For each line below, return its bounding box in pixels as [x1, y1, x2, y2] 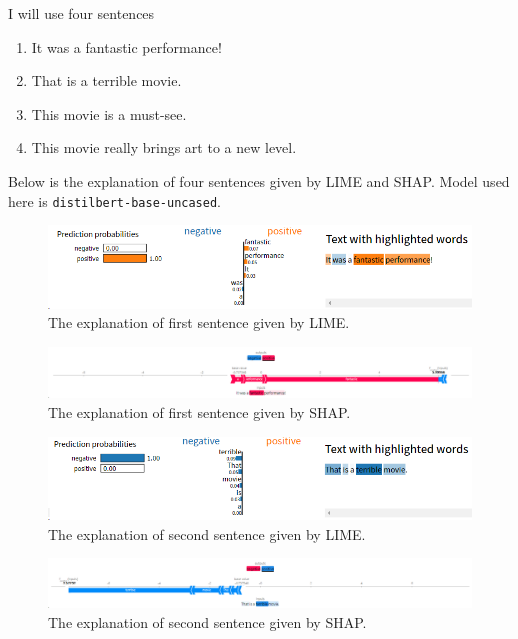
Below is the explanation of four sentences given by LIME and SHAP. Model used [8, 170, 510, 191]
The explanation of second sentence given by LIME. [48, 523, 366, 544]
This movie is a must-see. [31, 103, 187, 124]
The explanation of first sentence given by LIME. [48, 312, 350, 333]
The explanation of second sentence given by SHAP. [48, 611, 367, 632]
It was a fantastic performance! [31, 36, 222, 57]
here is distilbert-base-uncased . [8, 190, 221, 211]
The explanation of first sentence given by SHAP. [48, 402, 351, 422]
